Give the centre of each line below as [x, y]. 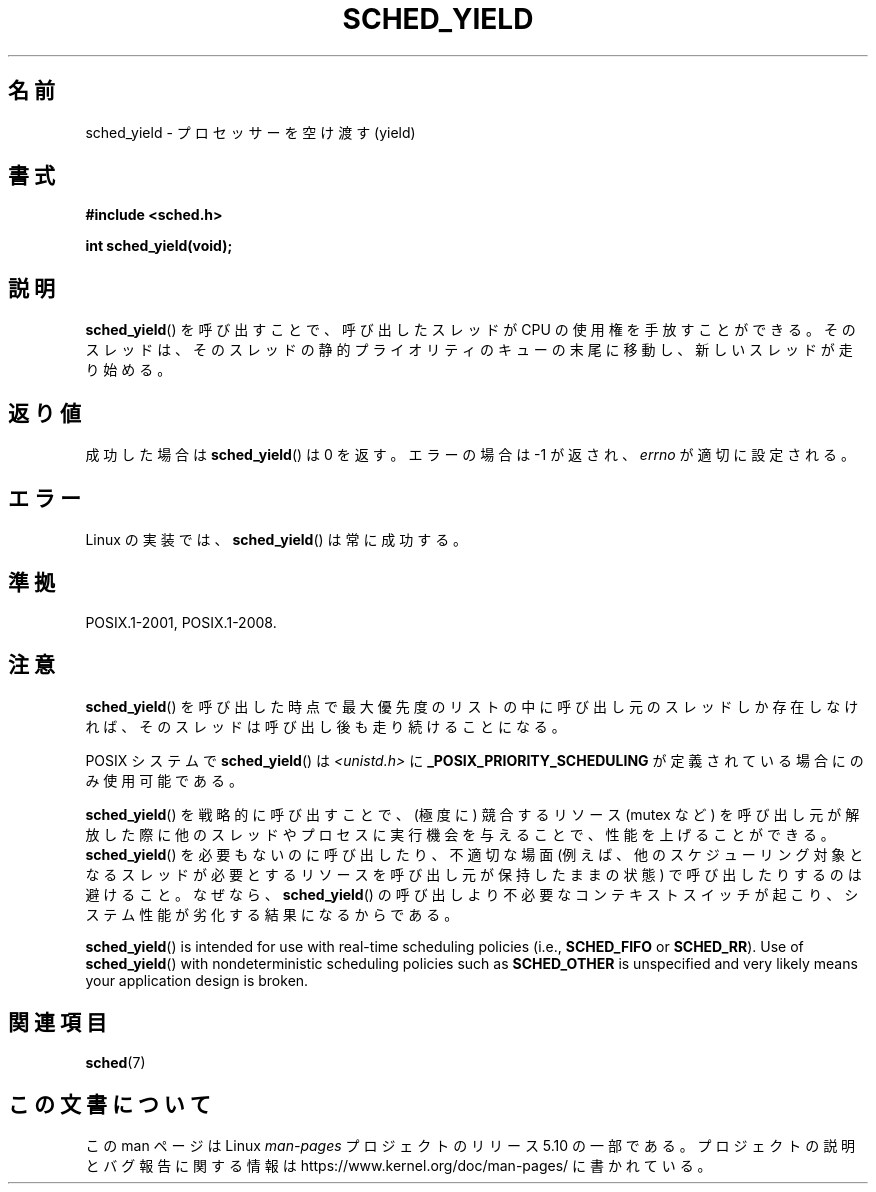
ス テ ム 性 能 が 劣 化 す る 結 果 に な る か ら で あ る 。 [272, 914]
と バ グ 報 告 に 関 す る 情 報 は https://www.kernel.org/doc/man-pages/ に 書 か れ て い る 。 [398, 1166]
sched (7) [115, 1062]
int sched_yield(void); [159, 246]
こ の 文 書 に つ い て [109, 1104]
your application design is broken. [197, 980]
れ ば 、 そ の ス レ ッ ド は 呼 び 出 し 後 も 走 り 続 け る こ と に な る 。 [325, 726]
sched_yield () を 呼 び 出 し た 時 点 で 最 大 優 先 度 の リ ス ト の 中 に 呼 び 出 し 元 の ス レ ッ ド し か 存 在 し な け [472, 706]
